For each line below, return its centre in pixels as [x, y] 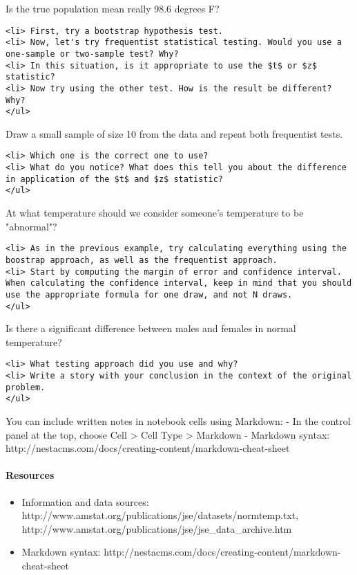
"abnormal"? [31, 226]
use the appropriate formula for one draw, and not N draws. [149, 294]
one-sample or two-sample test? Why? [92, 54]
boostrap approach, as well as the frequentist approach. [142, 260]
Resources [30, 475]
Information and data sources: [85, 501]
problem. [26, 387]
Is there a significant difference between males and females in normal [151, 328]
